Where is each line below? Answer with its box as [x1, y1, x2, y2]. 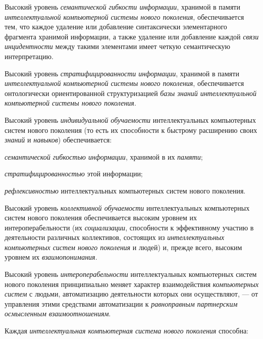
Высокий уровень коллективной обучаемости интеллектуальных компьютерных [5, 202, 250, 213]
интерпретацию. [5, 51, 54, 61]
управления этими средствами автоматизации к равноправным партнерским [5, 298, 238, 309]
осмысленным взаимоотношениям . [5, 308, 111, 319]
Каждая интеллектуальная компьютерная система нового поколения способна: [5, 325, 249, 336]
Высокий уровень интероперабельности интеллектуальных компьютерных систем [5, 269, 257, 279]
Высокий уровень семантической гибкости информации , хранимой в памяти [5, 2, 240, 12]
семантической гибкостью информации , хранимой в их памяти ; [5, 151, 203, 162]
